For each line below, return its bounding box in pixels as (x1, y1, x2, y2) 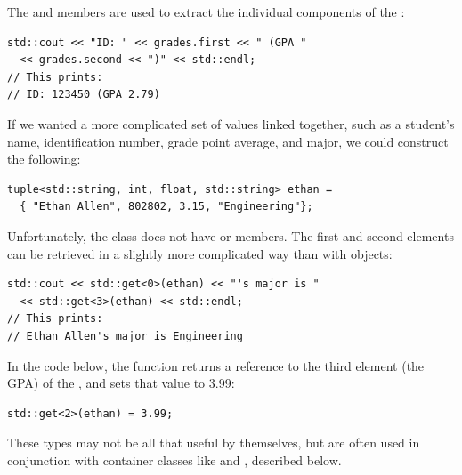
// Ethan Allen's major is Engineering (7, 329, 243, 342)
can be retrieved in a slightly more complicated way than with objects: (7, 244, 393, 262)
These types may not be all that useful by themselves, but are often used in (7, 433, 420, 452)
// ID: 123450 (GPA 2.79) (7, 88, 160, 101)
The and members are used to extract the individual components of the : (7, 3, 405, 20)
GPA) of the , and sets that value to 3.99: (7, 374, 235, 392)
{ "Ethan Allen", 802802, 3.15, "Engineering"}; (20, 200, 313, 213)
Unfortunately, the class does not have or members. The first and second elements (7, 226, 454, 245)
